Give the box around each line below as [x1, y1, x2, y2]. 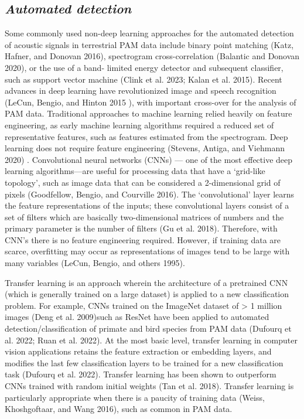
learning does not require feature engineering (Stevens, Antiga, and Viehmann [5, 142, 285, 154]
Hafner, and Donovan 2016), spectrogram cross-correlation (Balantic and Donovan [5, 50, 300, 62]
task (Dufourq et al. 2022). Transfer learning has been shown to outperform [5, 368, 276, 380]
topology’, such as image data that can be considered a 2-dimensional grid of [5, 176, 281, 188]
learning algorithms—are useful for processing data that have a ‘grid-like [5, 165, 265, 177]
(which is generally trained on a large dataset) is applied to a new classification [5, 288, 289, 300]
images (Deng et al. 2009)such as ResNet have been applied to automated [5, 311, 269, 323]
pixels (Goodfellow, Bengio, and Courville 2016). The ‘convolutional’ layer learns [5, 188, 295, 200]
